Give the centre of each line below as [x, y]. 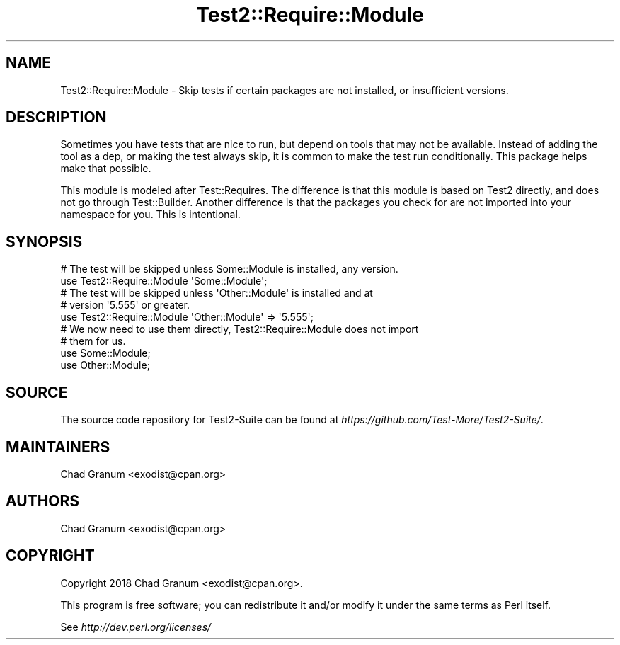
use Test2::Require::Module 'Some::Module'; [164, 281]
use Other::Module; [105, 365]
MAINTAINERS [58, 447]
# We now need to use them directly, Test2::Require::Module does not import [240, 329]
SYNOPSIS [44, 241]
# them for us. [93, 341]
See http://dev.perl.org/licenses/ [136, 627]
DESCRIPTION [56, 118]
